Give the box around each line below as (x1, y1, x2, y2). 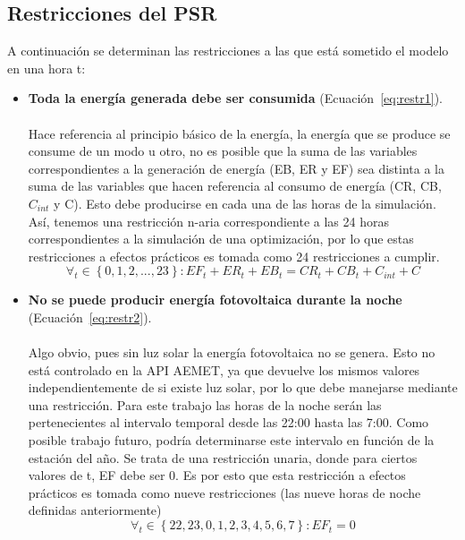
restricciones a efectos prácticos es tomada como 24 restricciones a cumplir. (28, 246, 440, 265)
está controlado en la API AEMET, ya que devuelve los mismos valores (28, 360, 420, 379)
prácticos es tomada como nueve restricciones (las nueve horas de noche (28, 483, 421, 501)
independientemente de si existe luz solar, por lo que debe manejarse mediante (28, 378, 458, 397)
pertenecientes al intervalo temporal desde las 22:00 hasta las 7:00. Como (28, 413, 429, 432)
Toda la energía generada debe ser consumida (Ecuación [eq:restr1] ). (28, 89, 443, 107)
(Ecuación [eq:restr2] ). (28, 307, 152, 326)
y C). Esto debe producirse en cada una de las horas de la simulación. (54, 193, 436, 212)
